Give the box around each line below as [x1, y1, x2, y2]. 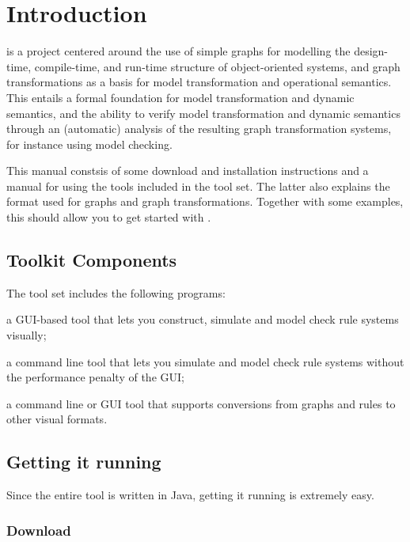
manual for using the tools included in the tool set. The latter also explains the [6, 177, 390, 194]
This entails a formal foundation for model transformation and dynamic [6, 89, 355, 105]
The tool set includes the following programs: [6, 284, 226, 301]
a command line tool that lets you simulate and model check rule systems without [6, 353, 404, 370]
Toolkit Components [6, 248, 177, 272]
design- [354, 43, 389, 59]
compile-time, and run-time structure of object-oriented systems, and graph [34, 58, 401, 74]
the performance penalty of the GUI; [6, 369, 184, 385]
